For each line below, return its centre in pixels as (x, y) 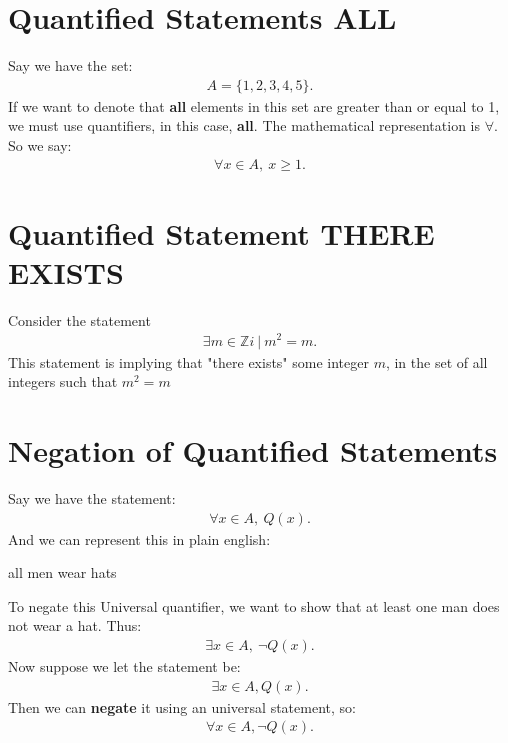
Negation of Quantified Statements (253, 449)
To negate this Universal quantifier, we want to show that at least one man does (254, 605)
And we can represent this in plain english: (139, 538)
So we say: (40, 144)
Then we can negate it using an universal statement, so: (182, 706)
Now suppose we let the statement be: (124, 665)
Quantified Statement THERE (221, 232)
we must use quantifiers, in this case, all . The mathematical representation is (244, 125)
